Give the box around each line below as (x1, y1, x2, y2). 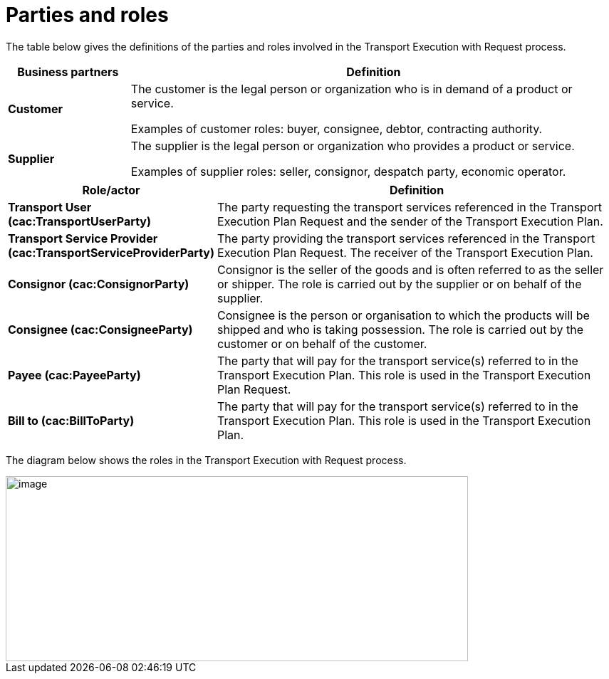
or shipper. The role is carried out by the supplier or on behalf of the (217, 276, 582, 291)
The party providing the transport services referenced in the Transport (217, 231, 595, 246)
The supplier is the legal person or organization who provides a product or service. (130, 138, 575, 153)
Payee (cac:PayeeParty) (8, 367, 141, 382)
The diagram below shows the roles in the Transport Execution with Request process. (6, 453, 407, 466)
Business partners (17, 64, 119, 79)
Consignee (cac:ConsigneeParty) (8, 322, 193, 337)
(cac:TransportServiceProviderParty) (8, 245, 215, 260)
